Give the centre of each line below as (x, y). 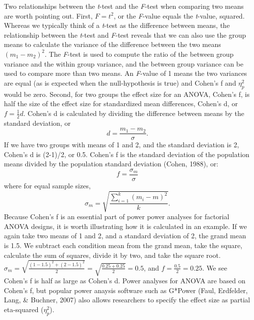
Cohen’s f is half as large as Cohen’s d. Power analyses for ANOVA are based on (125, 281)
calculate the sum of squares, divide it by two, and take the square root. (112, 255)
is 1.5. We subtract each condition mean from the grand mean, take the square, (123, 245)
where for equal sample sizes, (47, 186)
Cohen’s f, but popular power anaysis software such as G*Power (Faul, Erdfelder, (126, 290)
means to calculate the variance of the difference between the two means (113, 44)
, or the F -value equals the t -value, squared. (179, 15)
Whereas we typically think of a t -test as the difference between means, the (117, 25)
